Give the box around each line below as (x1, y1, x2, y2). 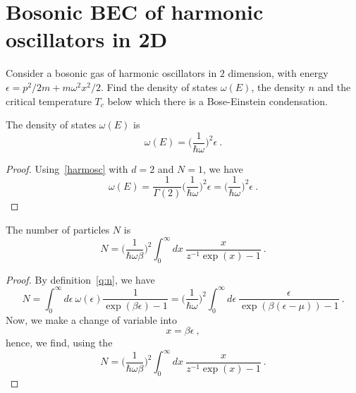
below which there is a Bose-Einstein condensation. (107, 93, 329, 108)
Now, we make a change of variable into (6, 312, 178, 327)
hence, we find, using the (6, 335, 113, 350)
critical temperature (6, 93, 92, 108)
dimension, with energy (228, 66, 329, 80)
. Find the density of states (100, 79, 218, 94)
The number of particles (6, 222, 110, 236)
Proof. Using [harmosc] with (6, 161, 128, 176)
